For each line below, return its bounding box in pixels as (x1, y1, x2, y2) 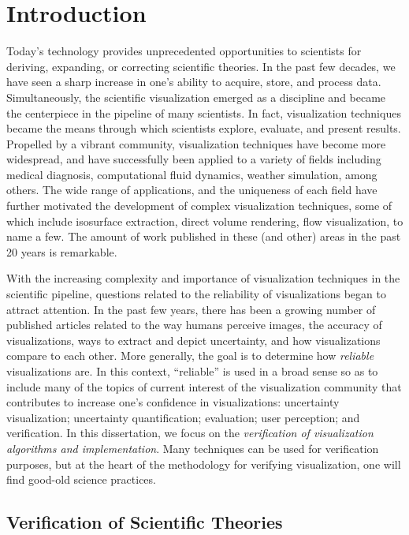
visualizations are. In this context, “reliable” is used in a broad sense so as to (6, 363, 378, 379)
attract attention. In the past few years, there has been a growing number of (6, 301, 376, 317)
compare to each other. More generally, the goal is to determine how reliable (6, 347, 374, 364)
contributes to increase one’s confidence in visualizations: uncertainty (6, 394, 340, 410)
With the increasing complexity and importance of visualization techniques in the (6, 270, 400, 286)
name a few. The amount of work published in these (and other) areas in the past (6, 228, 401, 245)
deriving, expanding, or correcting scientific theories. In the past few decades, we (6, 58, 396, 74)
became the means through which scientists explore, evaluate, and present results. (6, 120, 401, 137)
